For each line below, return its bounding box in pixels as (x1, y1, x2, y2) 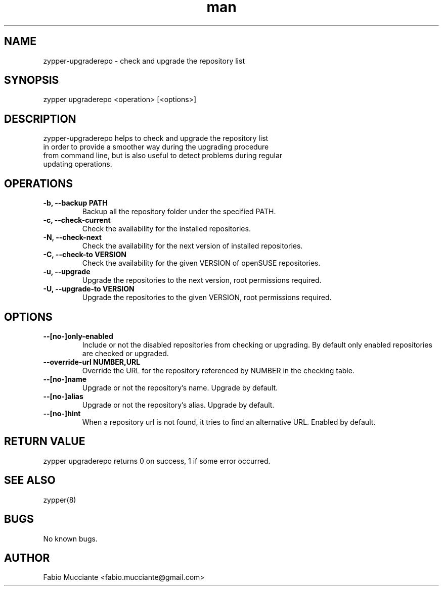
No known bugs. (43, 534, 98, 543)
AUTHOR (4, 551, 50, 564)
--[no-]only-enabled (43, 331, 113, 340)
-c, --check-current (43, 216, 111, 225)
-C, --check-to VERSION (43, 250, 126, 259)
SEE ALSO (4, 474, 56, 487)
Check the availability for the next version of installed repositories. (82, 241, 303, 251)
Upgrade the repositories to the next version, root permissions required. (82, 276, 322, 285)
